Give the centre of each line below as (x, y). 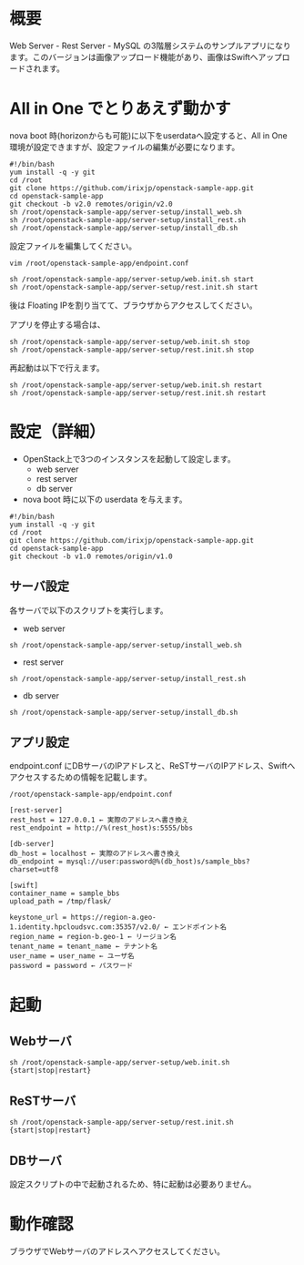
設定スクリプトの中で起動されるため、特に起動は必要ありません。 (133, 1184)
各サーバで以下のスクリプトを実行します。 (89, 610)
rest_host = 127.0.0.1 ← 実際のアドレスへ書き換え (99, 821)
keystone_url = (38, 918)
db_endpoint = (36, 862)
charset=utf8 (34, 870)
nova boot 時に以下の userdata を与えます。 (105, 499)
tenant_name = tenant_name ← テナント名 (83, 947)
